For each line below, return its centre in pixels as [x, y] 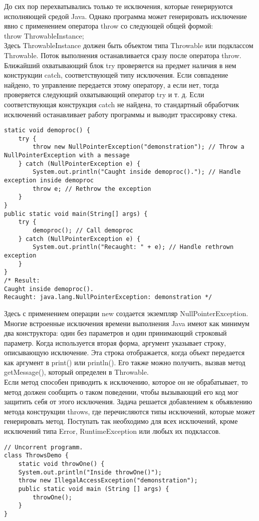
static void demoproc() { [47, 131]
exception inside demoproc [49, 181]
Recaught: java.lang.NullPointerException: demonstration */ [108, 297]
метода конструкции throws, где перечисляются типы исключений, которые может [129, 411]
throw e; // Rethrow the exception [92, 189]
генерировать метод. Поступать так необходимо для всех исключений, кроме [121, 421]
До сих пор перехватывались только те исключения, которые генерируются [118, 6]
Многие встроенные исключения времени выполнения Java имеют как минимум [127, 323]
